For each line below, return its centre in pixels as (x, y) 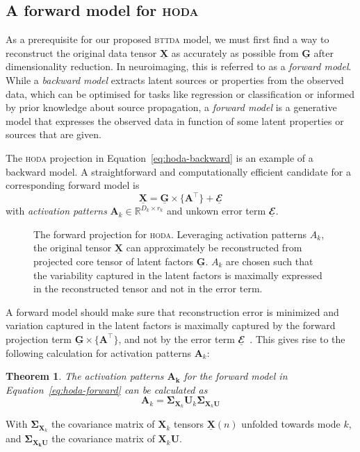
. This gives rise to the (297, 338)
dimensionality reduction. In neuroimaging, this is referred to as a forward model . (179, 66)
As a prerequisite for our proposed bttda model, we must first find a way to (167, 39)
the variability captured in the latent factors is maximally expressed (178, 275)
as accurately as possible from (235, 52)
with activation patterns (56, 211)
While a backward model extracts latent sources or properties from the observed (175, 79)
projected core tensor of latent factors (114, 261)
